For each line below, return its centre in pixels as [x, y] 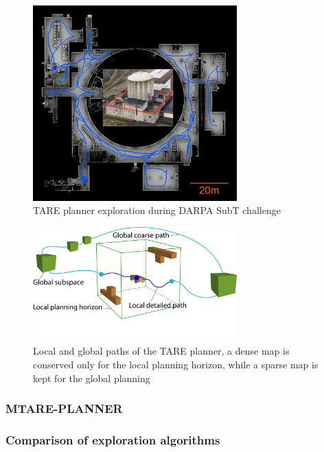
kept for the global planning [92, 378]
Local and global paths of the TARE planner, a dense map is [161, 351]
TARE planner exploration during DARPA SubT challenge [157, 210]
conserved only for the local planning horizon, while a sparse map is [176, 364]
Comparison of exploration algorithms [113, 439]
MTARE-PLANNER [64, 408]
